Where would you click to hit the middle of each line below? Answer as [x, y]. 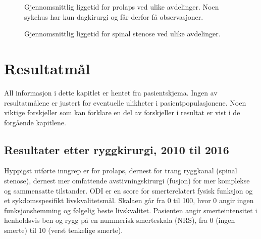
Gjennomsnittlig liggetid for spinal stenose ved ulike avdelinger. [122, 34]
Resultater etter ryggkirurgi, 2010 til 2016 [117, 149]
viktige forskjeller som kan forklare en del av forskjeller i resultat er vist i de [122, 112]
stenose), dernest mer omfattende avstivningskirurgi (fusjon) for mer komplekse [127, 181]
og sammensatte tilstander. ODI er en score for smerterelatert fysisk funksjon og [128, 190]
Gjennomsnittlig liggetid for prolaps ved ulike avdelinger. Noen [122, 7]
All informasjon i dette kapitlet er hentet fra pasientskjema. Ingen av [111, 92]
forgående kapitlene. [35, 122]
